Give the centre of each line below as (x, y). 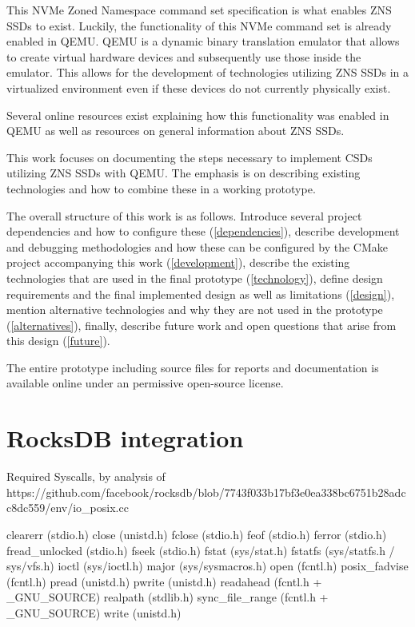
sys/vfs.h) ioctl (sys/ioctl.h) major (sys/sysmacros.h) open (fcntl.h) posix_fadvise (207, 566)
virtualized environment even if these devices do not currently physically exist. (199, 87)
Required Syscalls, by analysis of (86, 476)
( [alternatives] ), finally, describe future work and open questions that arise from (202, 325)
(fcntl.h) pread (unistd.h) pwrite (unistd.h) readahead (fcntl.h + (164, 581)
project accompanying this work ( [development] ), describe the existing (178, 262)
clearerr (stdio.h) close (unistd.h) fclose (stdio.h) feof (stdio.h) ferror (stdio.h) (197, 534)
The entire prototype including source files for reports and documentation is (193, 367)
